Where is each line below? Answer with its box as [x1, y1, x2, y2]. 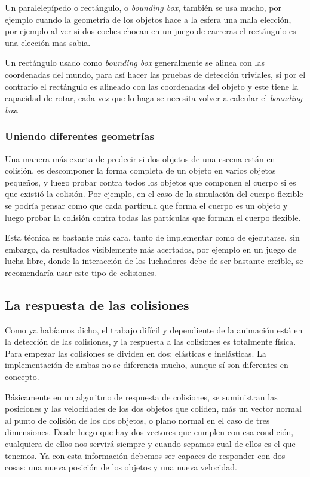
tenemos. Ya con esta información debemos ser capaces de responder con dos [5, 449, 286, 461]
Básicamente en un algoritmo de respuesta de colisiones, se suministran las [5, 390, 278, 403]
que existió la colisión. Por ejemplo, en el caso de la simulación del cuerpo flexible [5, 187, 303, 200]
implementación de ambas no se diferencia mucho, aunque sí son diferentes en [5, 358, 288, 371]
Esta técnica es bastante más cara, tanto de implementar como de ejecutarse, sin [5, 231, 300, 244]
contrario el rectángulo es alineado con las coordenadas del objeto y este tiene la [5, 80, 299, 92]
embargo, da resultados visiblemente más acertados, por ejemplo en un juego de [5, 242, 297, 255]
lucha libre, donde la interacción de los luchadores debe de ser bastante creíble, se [5, 254, 303, 267]
